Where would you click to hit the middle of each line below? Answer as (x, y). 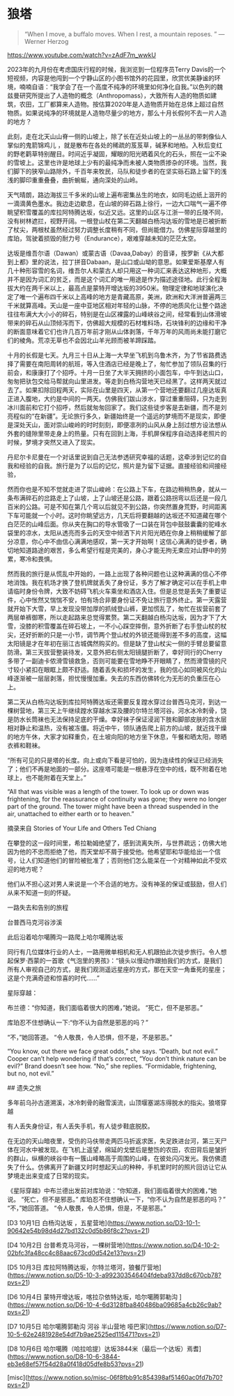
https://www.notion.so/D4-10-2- (173, 1245)
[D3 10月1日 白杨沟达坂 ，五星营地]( (58, 1222)
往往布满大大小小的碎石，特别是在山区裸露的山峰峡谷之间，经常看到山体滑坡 (117, 314)
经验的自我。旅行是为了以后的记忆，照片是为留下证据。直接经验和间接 (120, 466)
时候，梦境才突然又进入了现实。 (53, 442)
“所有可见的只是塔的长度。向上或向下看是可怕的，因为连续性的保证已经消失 (116, 760)
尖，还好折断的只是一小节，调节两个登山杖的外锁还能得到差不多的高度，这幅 (117, 634)
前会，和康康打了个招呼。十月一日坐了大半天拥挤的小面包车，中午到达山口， (117, 372)
